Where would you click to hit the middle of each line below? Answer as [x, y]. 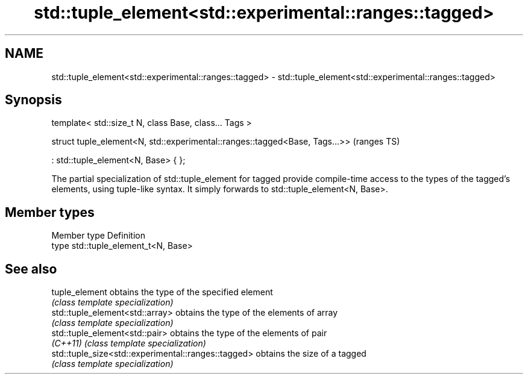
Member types [50, 212]
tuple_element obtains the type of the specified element [162, 292]
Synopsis [33, 100]
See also [31, 269]
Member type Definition [98, 236]
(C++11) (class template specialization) [129, 343]
